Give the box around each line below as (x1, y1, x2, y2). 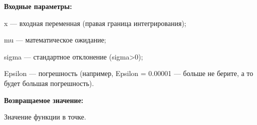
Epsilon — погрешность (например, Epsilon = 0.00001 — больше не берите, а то (4, 68, 253, 78)
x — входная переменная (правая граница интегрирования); (4, 17, 186, 28)
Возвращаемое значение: (4, 94, 84, 105)
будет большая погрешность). (4, 77, 94, 88)
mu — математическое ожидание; (4, 34, 106, 45)
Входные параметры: (4, 1, 72, 11)
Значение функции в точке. (4, 111, 86, 122)
